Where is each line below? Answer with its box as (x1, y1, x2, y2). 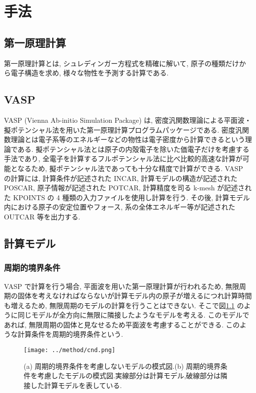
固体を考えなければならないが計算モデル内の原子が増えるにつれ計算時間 (17, 290, 252, 301)
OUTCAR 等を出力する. (4, 211, 80, 221)
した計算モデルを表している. (30, 380, 122, 390)
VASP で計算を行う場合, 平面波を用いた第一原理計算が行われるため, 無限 (4, 281, 239, 291)
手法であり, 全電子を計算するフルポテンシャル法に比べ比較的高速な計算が (4, 153, 243, 164)
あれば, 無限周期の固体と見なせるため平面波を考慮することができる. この (4, 319, 240, 329)
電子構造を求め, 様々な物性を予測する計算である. (10, 68, 169, 78)
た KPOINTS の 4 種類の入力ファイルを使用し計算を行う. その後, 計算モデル (4, 192, 250, 202)
